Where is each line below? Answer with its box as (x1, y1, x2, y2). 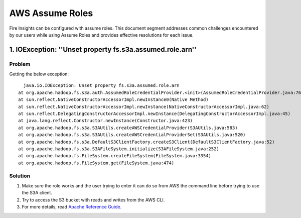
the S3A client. (22, 190, 53, 196)
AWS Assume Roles (9, 8, 93, 19)
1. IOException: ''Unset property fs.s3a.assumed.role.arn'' (9, 45, 197, 54)
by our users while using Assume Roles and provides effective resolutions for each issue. (9, 32, 194, 38)
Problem (9, 60, 31, 67)
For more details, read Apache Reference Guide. (22, 204, 122, 210)
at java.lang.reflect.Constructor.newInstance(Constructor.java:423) (18, 118, 193, 124)
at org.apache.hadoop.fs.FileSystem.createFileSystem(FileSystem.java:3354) (18, 153, 212, 159)
